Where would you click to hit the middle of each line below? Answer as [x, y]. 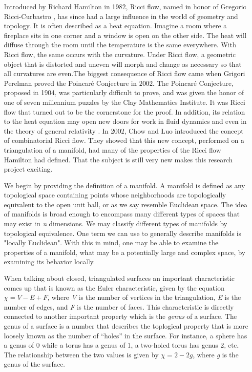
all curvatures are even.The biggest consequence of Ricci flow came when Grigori [125, 73]
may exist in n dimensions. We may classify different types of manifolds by [116, 224]
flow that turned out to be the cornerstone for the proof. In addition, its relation [125, 111]
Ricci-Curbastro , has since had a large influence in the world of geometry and [121, 16]
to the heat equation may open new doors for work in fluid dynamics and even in [125, 121]
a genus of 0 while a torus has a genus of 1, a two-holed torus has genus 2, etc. [121, 345]
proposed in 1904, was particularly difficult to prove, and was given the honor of [124, 92]
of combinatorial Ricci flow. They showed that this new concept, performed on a [124, 140]
